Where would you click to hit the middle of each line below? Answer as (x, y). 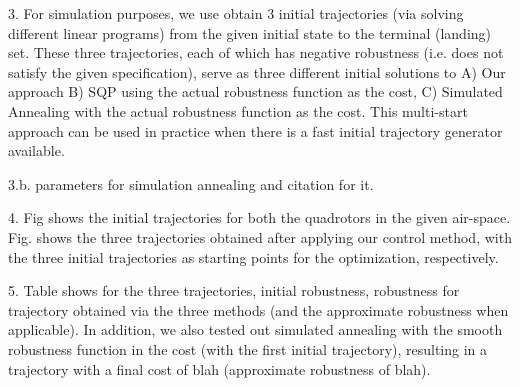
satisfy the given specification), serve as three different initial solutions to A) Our (257, 71)
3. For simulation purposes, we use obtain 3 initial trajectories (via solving (236, 13)
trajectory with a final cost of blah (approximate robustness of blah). (219, 368)
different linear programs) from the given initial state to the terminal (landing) (250, 32)
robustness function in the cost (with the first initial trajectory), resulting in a (248, 348)
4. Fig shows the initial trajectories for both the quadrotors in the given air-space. (259, 217)
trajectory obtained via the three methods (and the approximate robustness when (258, 309)
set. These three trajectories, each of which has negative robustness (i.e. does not (256, 52)
